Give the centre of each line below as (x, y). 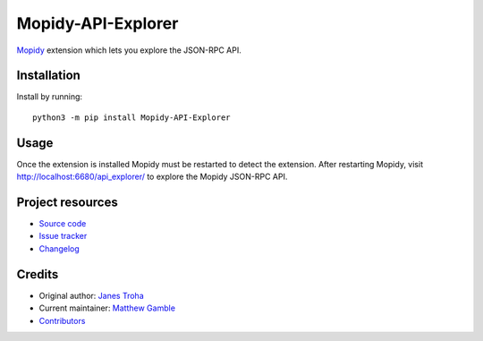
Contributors (62, 320)
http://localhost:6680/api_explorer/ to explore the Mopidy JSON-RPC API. (152, 177)
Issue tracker (63, 236)
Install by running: (50, 97)
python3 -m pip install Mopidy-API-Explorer (132, 117)
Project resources (67, 202)
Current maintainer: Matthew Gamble (107, 308)
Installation (48, 76)
